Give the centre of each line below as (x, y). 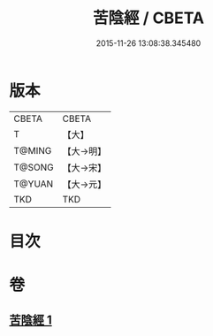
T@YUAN (34, 184)
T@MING (33, 150)
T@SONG (34, 167)
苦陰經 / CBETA (148, 18)
